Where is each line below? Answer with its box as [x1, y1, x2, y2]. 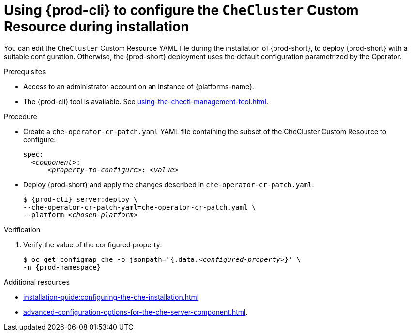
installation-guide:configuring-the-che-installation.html [23, 292, 199, 301]
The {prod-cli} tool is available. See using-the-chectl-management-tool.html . [23, 97, 268, 106]
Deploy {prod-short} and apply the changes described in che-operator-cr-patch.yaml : [23, 180, 314, 189]
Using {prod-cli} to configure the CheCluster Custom [4, 2, 359, 18]
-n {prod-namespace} [23, 263, 101, 271]
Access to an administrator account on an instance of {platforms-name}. [23, 82, 254, 91]
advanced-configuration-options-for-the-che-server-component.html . [23, 307, 248, 316]
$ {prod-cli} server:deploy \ [23, 195, 138, 203]
